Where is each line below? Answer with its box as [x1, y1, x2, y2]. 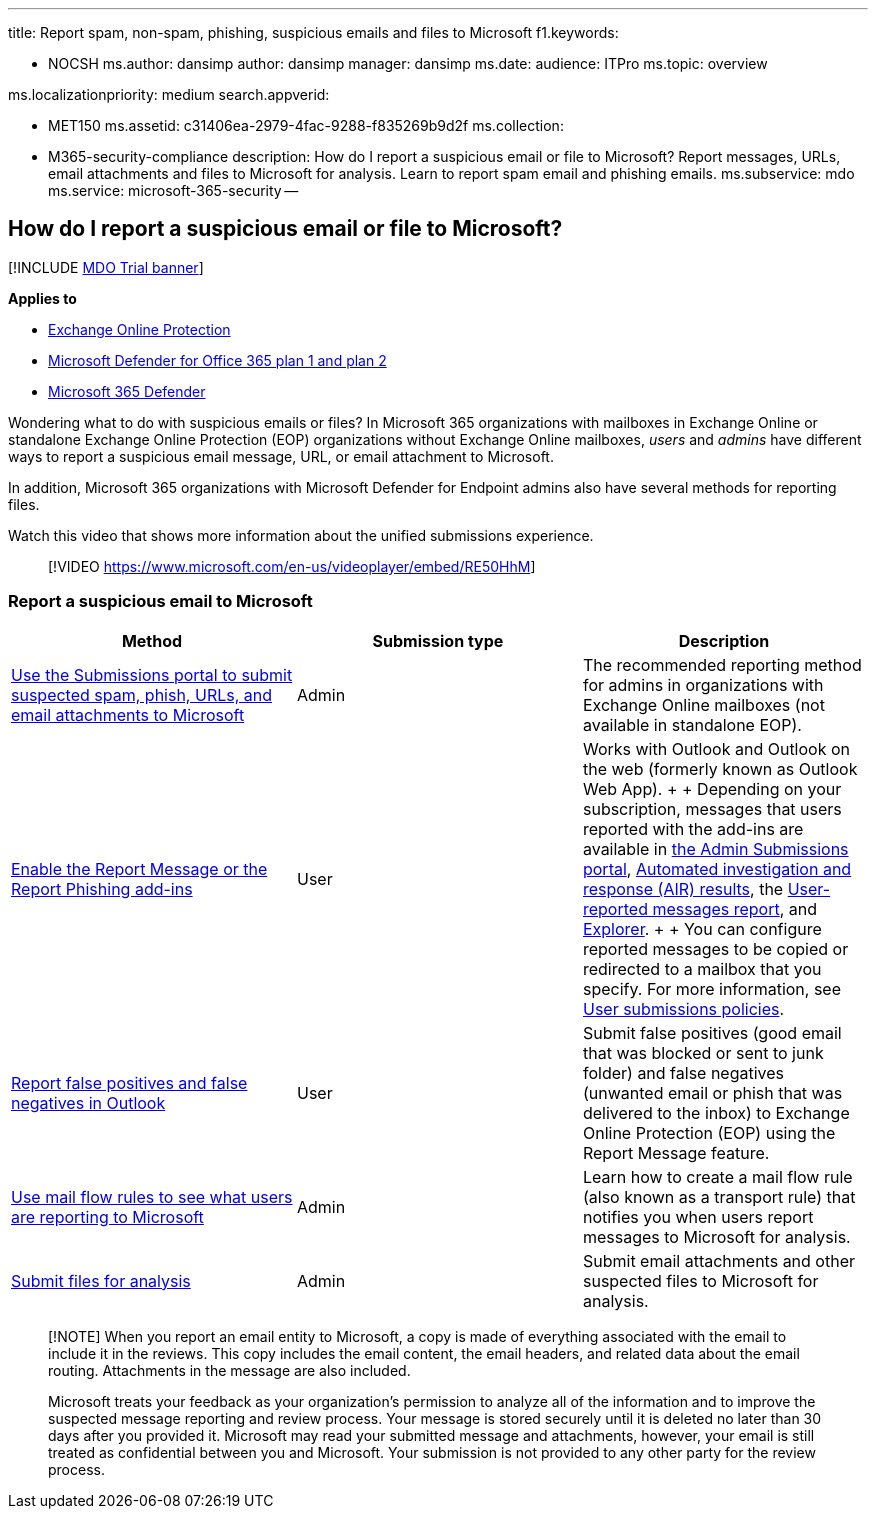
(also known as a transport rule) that [582, 1186, 856, 1207]
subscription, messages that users [582, 798, 842, 819]
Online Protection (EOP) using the [582, 1122, 836, 1143]
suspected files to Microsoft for [582, 1270, 819, 1291]
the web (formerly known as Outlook [582, 758, 858, 779]
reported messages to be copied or [582, 938, 849, 959]
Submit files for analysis [11, 1270, 191, 1291]
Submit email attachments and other [582, 1250, 856, 1271]
